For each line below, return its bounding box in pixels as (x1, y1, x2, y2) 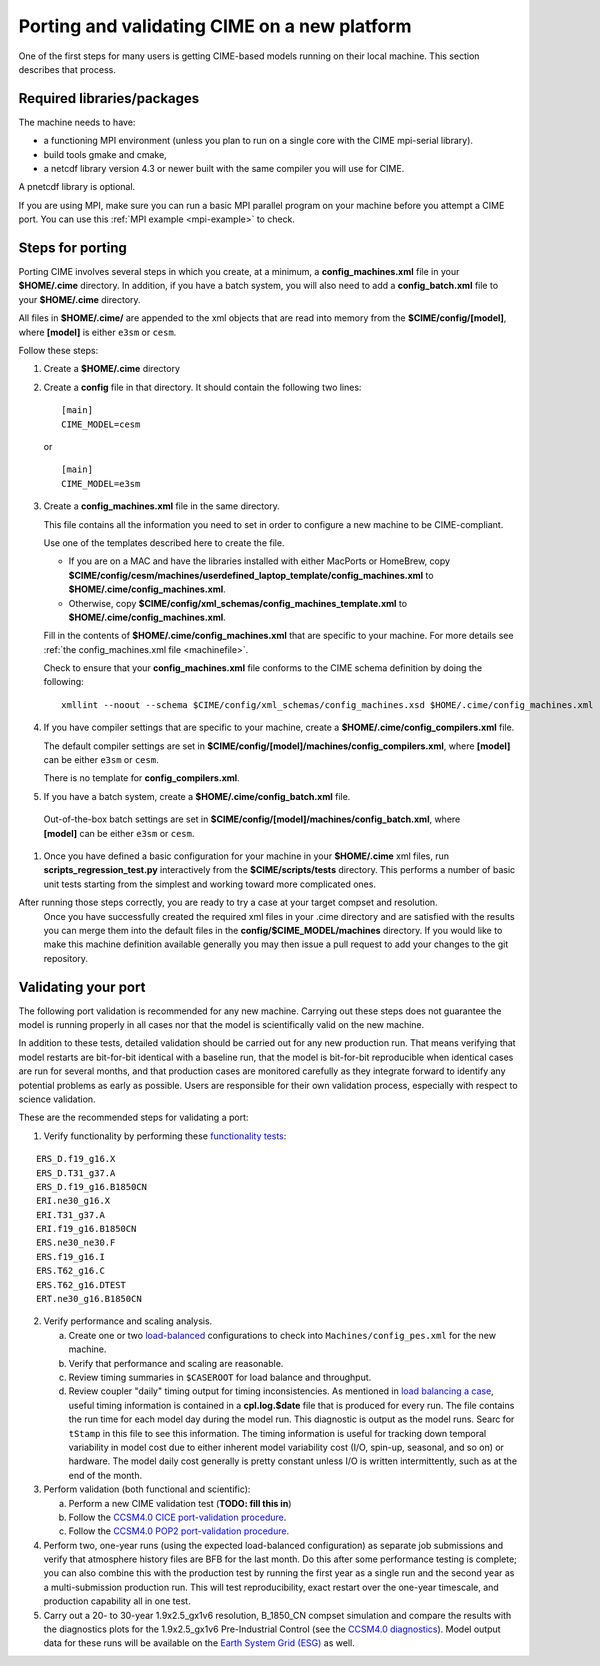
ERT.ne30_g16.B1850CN (36, 1293, 142, 1305)
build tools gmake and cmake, (43, 148, 167, 160)
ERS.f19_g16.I (36, 1251, 105, 1262)
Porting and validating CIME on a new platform (18, 15, 412, 37)
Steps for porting (18, 240, 127, 256)
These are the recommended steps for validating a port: (18, 1111, 249, 1124)
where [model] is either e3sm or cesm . (18, 326, 177, 338)
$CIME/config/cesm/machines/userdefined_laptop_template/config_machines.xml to (68, 569, 434, 581)
